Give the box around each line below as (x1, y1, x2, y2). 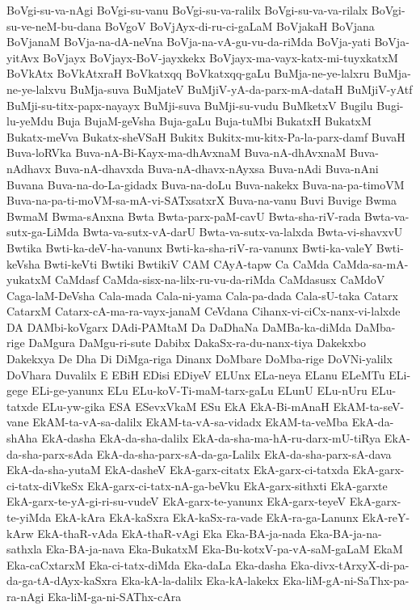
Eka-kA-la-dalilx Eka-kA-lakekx (121, 572, 279, 589)
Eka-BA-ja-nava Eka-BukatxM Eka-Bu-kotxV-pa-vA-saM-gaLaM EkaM (45, 540, 403, 557)
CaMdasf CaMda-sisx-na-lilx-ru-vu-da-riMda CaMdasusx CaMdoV (54, 271, 385, 288)
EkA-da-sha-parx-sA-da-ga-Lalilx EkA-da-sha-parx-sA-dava (96, 445, 392, 462)
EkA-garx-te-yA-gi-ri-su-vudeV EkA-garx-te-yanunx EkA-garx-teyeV (6, 493, 346, 510)
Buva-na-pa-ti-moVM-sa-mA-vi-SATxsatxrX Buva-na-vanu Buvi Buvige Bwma (6, 192, 397, 209)
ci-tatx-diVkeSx (6, 477, 84, 494)
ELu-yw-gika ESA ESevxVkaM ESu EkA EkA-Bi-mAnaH (41, 397, 330, 414)
